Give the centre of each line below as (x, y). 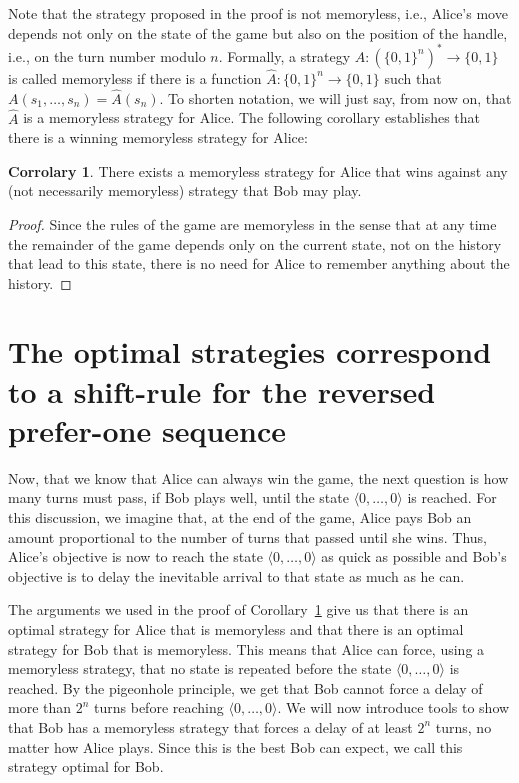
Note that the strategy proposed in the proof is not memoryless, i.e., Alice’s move (258, 13)
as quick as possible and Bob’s (414, 556)
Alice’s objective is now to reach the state (135, 556)
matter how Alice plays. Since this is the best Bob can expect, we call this (235, 746)
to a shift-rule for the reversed (222, 390)
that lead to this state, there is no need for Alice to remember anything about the (259, 263)
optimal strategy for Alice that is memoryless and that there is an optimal (236, 628)
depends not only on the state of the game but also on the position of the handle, (258, 32)
